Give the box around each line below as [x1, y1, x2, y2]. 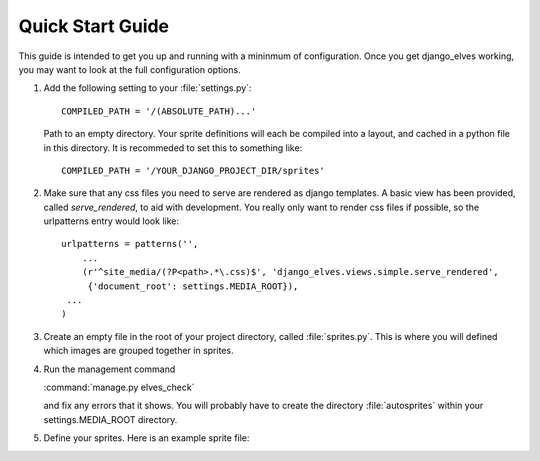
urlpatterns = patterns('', [61, 238, 199, 250]
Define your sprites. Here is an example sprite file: [43, 432, 250, 444]
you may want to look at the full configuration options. [18, 63, 241, 75]
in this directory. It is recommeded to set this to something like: [43, 141, 303, 154]
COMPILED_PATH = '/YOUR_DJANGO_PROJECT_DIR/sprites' [61, 165, 325, 176]
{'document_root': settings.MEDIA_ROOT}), [87, 280, 299, 292]
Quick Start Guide [18, 15, 170, 37]
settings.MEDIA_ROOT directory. [43, 413, 178, 425]
